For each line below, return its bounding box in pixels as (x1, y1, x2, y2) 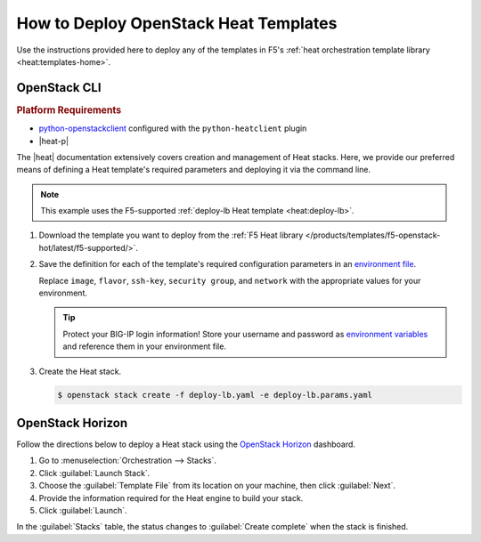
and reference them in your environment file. (62, 341, 227, 352)
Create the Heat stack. (38, 366, 122, 376)
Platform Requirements (16, 103, 122, 116)
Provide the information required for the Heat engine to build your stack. (38, 492, 304, 503)
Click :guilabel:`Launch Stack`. (38, 467, 151, 478)
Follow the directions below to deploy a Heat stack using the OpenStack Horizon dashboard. (16, 439, 356, 449)
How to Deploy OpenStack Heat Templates (16, 13, 338, 33)
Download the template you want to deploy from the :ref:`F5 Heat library (38, 230, 304, 240)
